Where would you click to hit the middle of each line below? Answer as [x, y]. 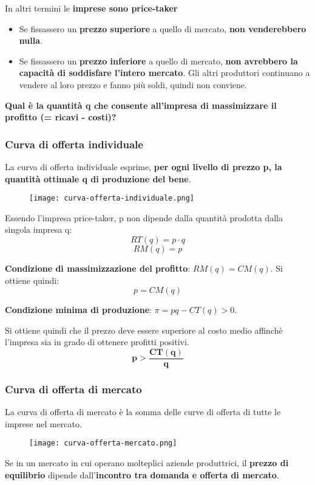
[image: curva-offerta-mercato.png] [103, 443]
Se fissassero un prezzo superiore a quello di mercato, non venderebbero [163, 28]
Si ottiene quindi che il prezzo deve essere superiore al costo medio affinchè [144, 330]
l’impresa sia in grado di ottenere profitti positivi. [97, 342]
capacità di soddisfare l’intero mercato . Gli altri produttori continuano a [164, 73]
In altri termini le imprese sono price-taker [91, 8]
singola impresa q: [39, 229]
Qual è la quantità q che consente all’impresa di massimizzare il [141, 105]
